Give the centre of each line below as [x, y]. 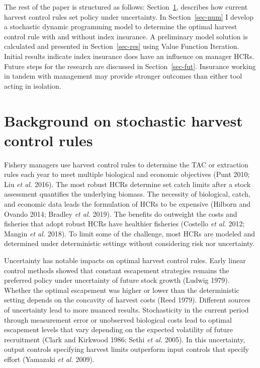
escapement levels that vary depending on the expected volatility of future [118, 329]
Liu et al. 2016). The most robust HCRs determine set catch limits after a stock [127, 184]
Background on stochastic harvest [123, 120]
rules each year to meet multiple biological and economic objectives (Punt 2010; [127, 174]
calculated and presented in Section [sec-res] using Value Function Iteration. [122, 46]
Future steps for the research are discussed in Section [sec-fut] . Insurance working [130, 66]
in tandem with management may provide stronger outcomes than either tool [123, 76]
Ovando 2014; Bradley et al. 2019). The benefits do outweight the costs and [121, 213]
